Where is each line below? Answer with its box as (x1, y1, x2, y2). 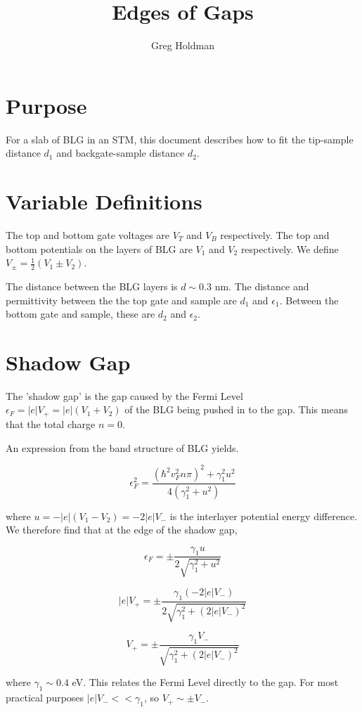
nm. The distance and (214, 278, 309, 293)
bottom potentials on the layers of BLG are (6, 241, 193, 256)
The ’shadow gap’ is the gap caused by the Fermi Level (6, 388, 243, 403)
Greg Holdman (151, 38, 214, 53)
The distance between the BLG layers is (6, 278, 178, 293)
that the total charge (6, 416, 96, 431)
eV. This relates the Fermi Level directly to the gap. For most (72, 675, 339, 690)
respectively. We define (240, 241, 339, 256)
